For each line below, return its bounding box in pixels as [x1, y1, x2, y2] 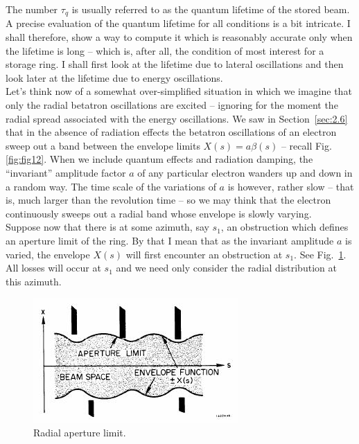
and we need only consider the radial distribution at [116, 260, 337, 275]
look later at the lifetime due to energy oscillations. [6, 70, 223, 85]
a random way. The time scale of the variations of [6, 179, 216, 193]
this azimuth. [6, 274, 62, 288]
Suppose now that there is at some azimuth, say [6, 220, 209, 234]
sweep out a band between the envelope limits [6, 138, 200, 152]
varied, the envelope [6, 247, 90, 261]
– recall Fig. [281, 138, 332, 152]
